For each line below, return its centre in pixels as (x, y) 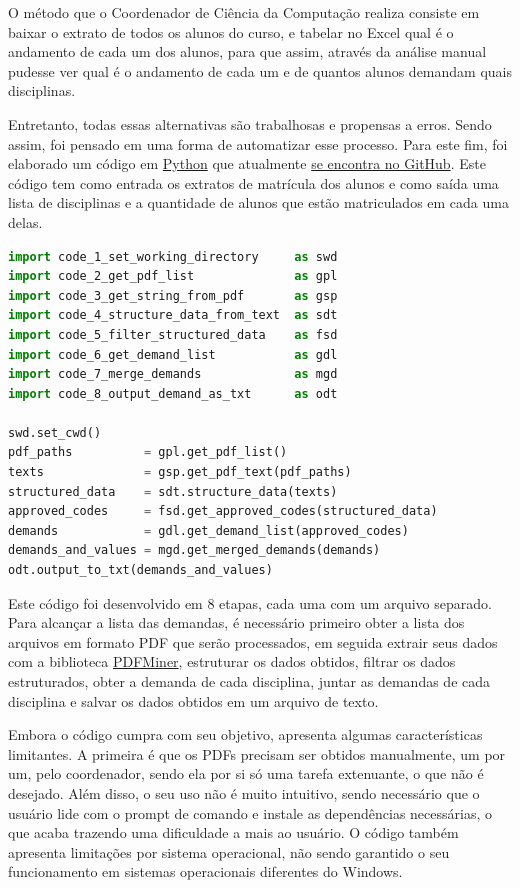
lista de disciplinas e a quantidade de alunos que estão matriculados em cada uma (258, 202)
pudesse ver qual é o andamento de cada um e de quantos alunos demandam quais (260, 70)
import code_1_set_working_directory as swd (173, 256)
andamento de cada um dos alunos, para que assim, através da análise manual (247, 51)
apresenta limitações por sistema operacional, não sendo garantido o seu (229, 851)
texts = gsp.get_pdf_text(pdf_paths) (180, 472)
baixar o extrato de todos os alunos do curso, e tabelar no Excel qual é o (231, 31)
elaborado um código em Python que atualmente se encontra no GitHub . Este (247, 163)
